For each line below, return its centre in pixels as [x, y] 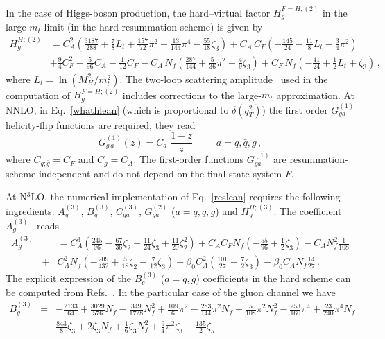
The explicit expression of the [69, 278]
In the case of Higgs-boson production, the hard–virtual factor [138, 12]
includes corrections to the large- [192, 95]
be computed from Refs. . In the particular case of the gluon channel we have [171, 292]
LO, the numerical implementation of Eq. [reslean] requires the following [186, 197]
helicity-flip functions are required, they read [101, 124]
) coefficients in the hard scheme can [273, 278]
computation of [38, 95]
